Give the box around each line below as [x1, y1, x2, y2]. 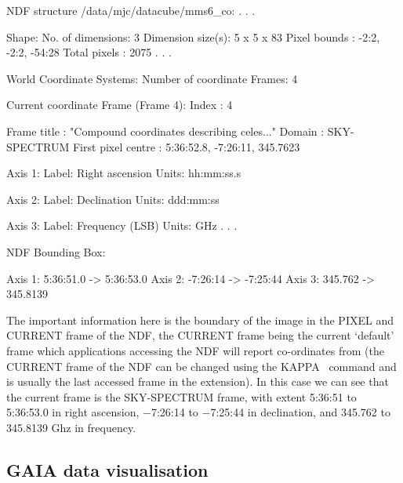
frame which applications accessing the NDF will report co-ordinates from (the [6, 342, 384, 358]
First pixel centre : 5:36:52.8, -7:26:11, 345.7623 [72, 138, 300, 154]
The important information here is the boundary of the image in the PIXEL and [6, 311, 394, 328]
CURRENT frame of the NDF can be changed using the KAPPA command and [6, 358, 397, 374]
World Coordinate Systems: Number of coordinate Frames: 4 [6, 70, 298, 86]
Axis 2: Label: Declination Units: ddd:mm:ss [6, 191, 220, 207]
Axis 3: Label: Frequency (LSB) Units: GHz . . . [6, 217, 238, 234]
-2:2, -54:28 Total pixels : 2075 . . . [6, 44, 172, 60]
